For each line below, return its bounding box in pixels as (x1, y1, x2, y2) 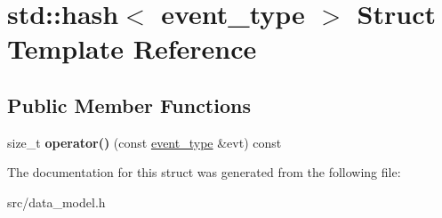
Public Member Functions (7, 91, 251, 118)
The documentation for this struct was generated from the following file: (7, 163, 401, 182)
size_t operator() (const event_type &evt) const (7, 133, 282, 151)
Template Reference (7, 30, 257, 67)
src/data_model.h (7, 192, 106, 211)
